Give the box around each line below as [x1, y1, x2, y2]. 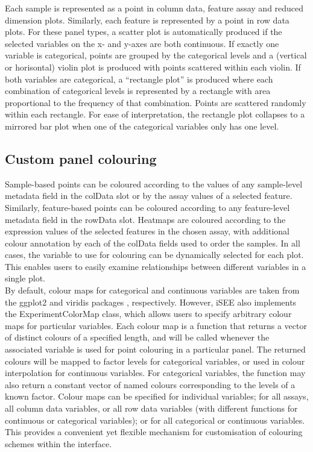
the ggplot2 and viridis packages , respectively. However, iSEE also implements [5, 295, 297, 308]
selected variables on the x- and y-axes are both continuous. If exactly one [5, 37, 279, 49]
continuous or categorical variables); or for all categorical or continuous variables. [5, 413, 305, 426]
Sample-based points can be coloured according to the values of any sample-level [5, 177, 303, 190]
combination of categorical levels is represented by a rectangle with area [5, 84, 271, 97]
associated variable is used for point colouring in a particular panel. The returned [5, 343, 306, 356]
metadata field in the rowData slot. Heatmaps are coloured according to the [5, 213, 286, 225]
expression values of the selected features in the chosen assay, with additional [5, 225, 289, 237]
